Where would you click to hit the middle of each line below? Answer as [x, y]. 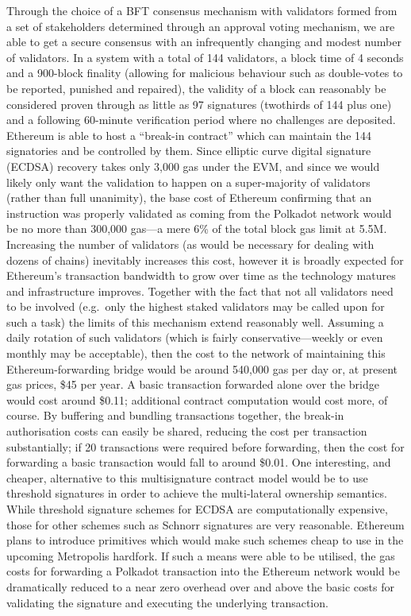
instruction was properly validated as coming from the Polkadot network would [199, 213]
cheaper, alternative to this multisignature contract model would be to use [187, 477]
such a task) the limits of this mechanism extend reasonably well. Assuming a [195, 322]
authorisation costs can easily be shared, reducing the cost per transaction [187, 431]
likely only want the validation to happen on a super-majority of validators [188, 182]
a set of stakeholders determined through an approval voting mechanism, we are [201, 26]
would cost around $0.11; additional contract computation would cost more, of [197, 399]
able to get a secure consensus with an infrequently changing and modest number [204, 42]
